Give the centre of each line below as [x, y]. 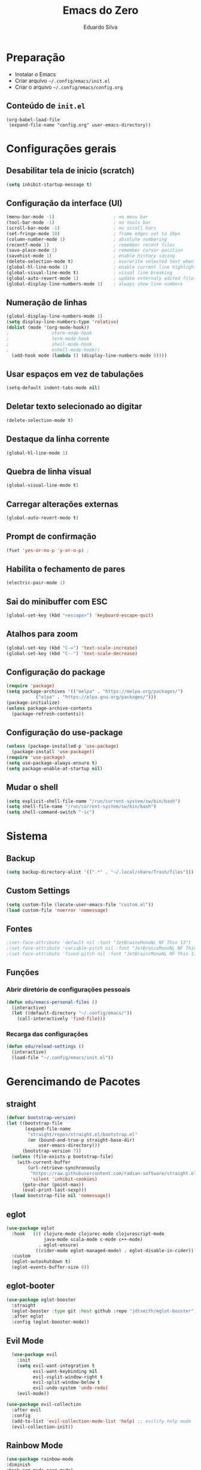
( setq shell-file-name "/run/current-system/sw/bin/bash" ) [81, 807]
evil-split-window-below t [66, 1382]
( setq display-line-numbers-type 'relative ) [63, 322]
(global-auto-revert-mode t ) [42, 518]
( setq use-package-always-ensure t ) [52, 763]
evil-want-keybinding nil [65, 1371]
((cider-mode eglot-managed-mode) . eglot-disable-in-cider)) [115, 1250]
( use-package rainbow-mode [40, 1459]
